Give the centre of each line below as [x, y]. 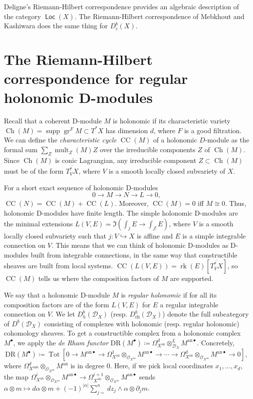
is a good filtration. [213, 130]
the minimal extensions [39, 223]
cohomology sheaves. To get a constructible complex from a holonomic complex [122, 333]
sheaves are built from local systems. [58, 266]
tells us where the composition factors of [99, 278]
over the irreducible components [147, 150]
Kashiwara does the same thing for [56, 26]
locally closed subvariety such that [55, 235]
